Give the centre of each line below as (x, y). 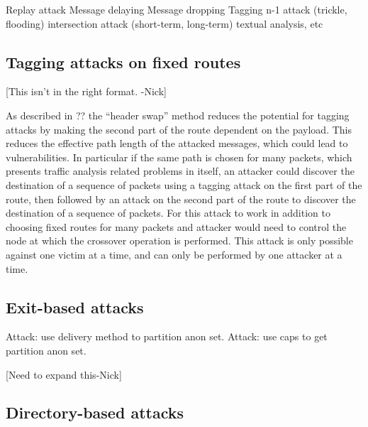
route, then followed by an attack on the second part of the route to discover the (181, 199)
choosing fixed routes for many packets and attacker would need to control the (176, 226)
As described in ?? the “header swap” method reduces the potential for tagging (178, 115)
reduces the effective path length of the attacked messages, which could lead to (177, 143)
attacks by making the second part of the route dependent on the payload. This (179, 129)
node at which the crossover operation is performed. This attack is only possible (179, 240)
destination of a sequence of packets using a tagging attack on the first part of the (184, 184)
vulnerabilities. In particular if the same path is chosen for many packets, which (179, 157)
